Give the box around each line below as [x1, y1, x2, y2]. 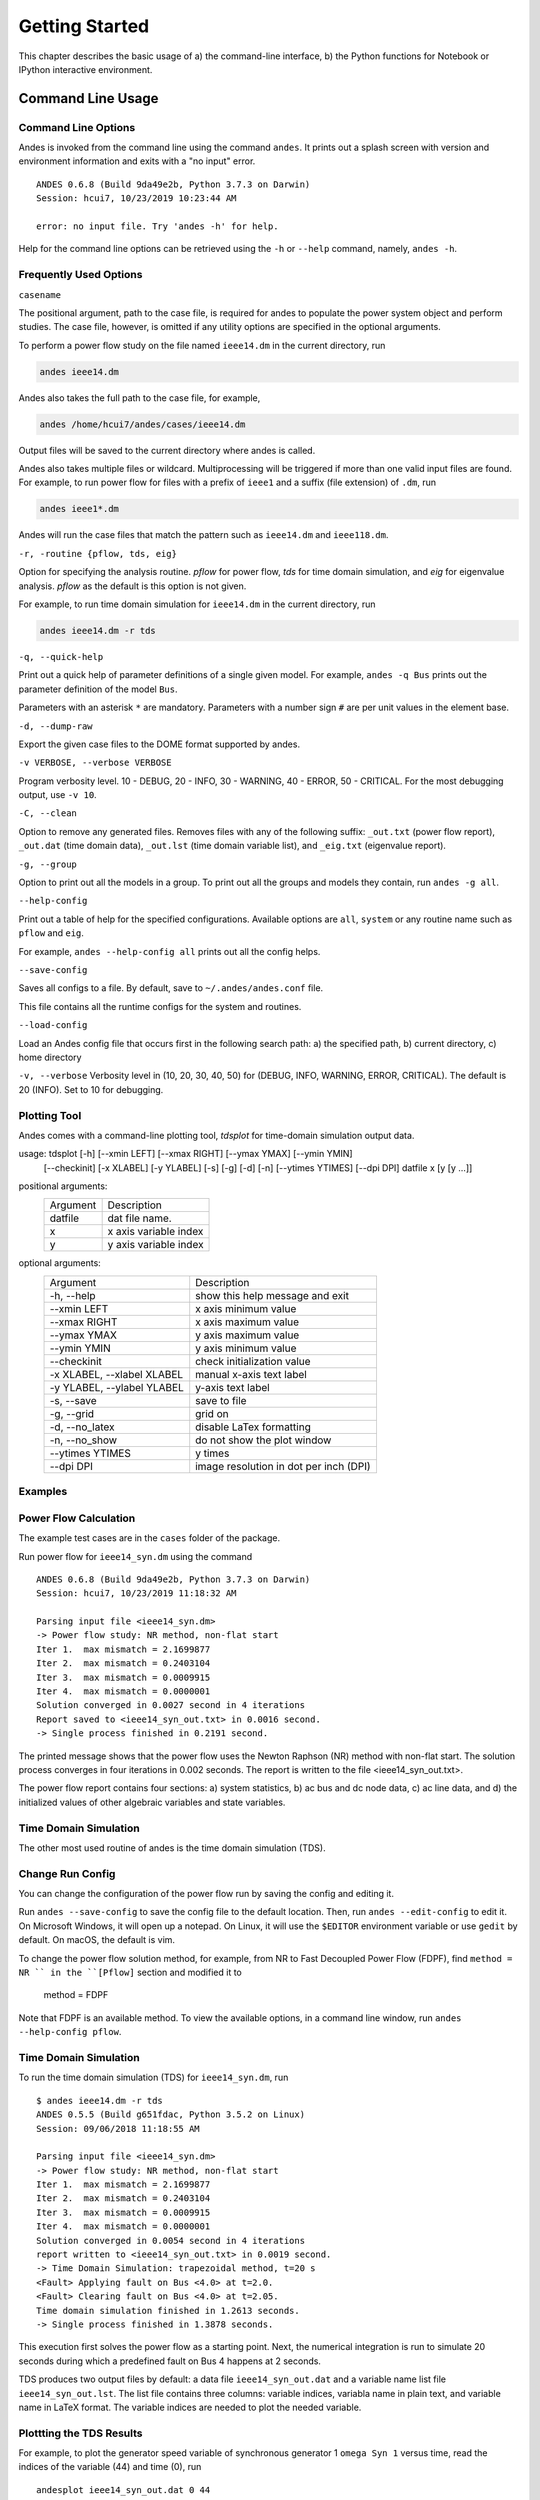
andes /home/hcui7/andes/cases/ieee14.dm [39, 418, 246, 430]
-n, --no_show [49, 1433, 118, 1447]
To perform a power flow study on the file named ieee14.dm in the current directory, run [18, 339, 386, 351]
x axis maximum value [195, 1315, 300, 1329]
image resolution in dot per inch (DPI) [195, 1459, 371, 1473]
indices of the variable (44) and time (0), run [18, 2461, 202, 2473]
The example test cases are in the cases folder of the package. [18, 1532, 281, 1544]
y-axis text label [195, 1380, 270, 1394]
